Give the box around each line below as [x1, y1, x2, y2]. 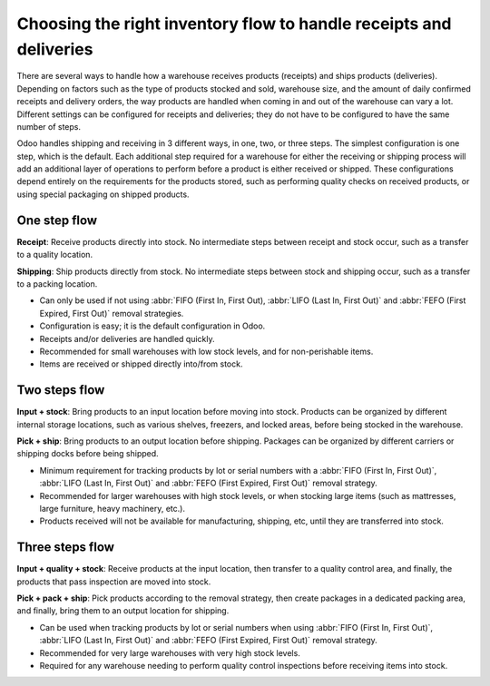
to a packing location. [16, 278, 98, 289]
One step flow [16, 212, 98, 228]
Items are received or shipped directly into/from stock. [39, 358, 243, 369]
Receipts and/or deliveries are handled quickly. [39, 333, 215, 344]
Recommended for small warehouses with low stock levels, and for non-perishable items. [39, 346, 374, 357]
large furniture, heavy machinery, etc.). [39, 503, 186, 514]
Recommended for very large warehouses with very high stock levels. [39, 647, 301, 658]
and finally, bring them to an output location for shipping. [16, 605, 230, 616]
